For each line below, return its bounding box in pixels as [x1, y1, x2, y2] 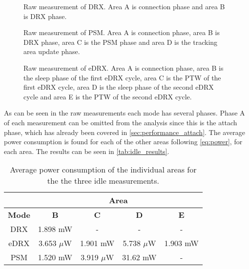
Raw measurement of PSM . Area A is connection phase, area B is [23, 27, 220, 38]
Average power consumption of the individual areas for [10, 164, 197, 175]
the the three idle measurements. [47, 175, 159, 187]
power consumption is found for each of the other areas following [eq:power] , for [4, 136, 243, 147]
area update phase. [23, 46, 80, 57]
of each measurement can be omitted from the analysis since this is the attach [4, 117, 237, 127]
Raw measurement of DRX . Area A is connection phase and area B [23, 1, 225, 11]
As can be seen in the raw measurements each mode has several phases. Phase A [4, 108, 245, 118]
